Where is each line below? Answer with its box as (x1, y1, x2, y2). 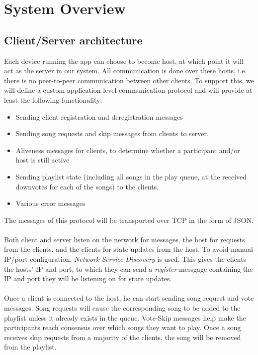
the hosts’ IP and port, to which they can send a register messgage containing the (4, 263, 253, 274)
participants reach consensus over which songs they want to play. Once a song (4, 322, 241, 333)
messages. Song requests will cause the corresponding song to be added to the (4, 303, 241, 313)
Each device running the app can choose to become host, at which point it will (4, 55, 244, 66)
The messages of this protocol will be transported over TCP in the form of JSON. (4, 214, 254, 225)
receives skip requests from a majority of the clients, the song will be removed (4, 332, 241, 342)
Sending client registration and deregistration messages (15, 111, 183, 122)
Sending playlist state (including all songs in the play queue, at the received (15, 171, 247, 181)
